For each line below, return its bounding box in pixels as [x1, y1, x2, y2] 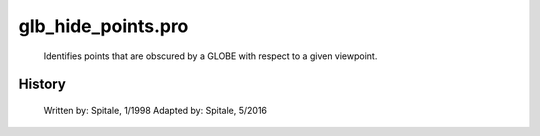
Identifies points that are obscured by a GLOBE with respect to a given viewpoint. [43, 50, 378, 62]
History [18, 76, 67, 93]
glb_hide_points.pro [18, 15, 189, 37]
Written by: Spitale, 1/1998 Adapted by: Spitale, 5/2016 [43, 104, 268, 116]
